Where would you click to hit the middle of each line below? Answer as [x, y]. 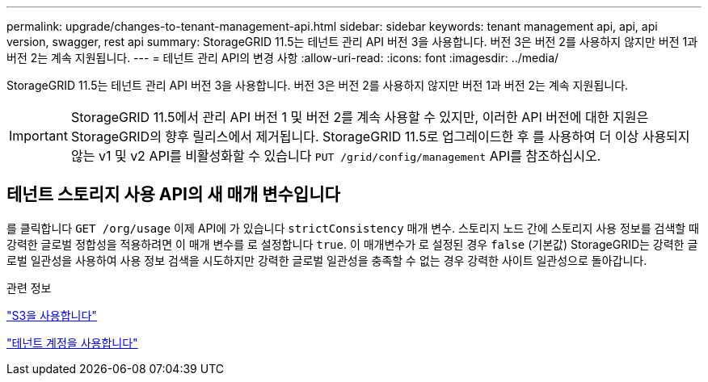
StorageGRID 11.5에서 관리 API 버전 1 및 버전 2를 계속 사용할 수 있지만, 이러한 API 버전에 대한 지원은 [360, 117]
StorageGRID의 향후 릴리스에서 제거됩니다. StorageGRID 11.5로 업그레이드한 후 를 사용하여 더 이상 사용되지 [380, 136]
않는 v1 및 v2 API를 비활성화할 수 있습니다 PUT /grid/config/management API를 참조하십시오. [336, 156]
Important [38, 136]
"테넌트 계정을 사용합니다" [72, 342]
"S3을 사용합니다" [52, 315]
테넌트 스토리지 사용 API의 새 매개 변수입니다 [173, 195]
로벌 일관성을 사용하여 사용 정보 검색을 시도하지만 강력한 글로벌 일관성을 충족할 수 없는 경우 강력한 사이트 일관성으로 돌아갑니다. [327, 260]
